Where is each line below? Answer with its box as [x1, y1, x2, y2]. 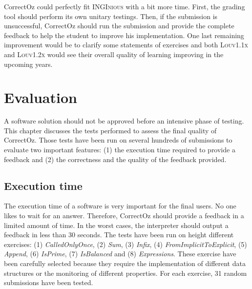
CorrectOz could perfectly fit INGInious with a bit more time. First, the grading [4, 1, 245, 11]
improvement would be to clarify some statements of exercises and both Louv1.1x [4, 40, 248, 50]
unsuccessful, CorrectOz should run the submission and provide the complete [4, 21, 234, 31]
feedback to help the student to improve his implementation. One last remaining [4, 30, 244, 40]
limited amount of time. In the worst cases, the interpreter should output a [4, 220, 229, 230]
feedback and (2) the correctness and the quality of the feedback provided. [4, 154, 227, 164]
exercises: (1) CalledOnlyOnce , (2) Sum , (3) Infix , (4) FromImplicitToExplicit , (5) [4, 239, 247, 249]
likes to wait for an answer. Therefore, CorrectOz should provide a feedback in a [4, 210, 244, 221]
